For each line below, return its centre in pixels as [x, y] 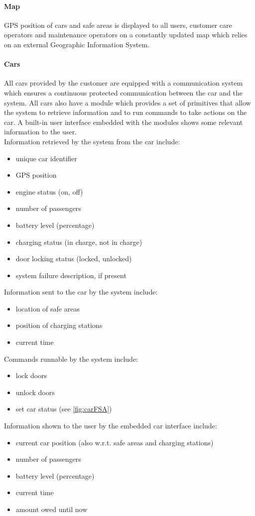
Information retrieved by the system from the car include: [92, 141]
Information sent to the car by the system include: [81, 292]
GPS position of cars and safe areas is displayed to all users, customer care [118, 25]
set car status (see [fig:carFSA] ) [64, 409]
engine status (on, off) [49, 191]
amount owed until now [52, 509]
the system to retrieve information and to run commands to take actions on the [126, 112]
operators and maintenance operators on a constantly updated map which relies [126, 35]
